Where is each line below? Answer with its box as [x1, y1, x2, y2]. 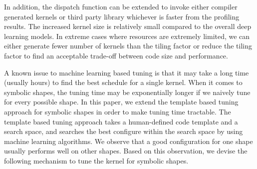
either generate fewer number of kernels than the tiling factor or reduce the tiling [4, 40, 252, 51]
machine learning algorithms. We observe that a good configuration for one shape [4, 135, 253, 146]
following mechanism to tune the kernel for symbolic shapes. [4, 155, 189, 165]
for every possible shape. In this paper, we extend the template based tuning [4, 96, 239, 107]
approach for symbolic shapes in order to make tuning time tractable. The [4, 106, 231, 116]
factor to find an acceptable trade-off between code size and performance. [4, 50, 228, 60]
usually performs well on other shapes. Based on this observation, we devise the [4, 145, 248, 156]
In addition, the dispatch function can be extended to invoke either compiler [4, 1, 238, 11]
